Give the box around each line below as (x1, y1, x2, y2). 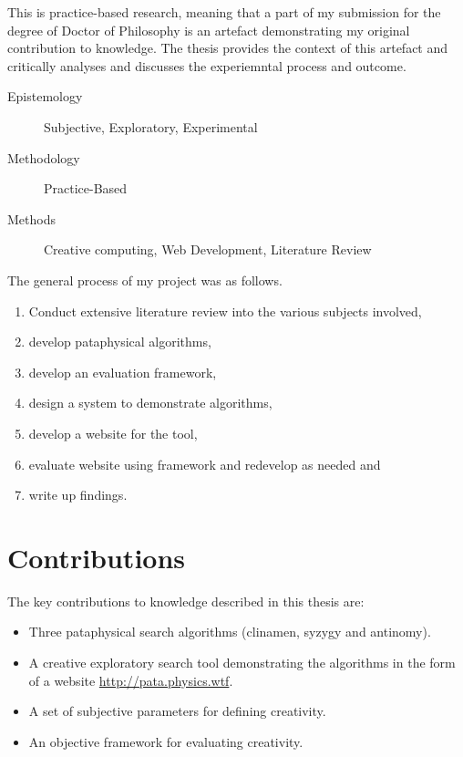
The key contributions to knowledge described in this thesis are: (7, 591, 365, 610)
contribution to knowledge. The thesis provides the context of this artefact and (7, 38, 448, 57)
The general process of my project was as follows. (7, 270, 283, 289)
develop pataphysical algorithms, (28, 332, 211, 351)
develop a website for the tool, (28, 423, 198, 442)
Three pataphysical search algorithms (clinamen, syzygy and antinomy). (28, 622, 431, 641)
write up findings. (28, 485, 128, 504)
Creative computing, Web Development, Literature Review (44, 240, 372, 259)
